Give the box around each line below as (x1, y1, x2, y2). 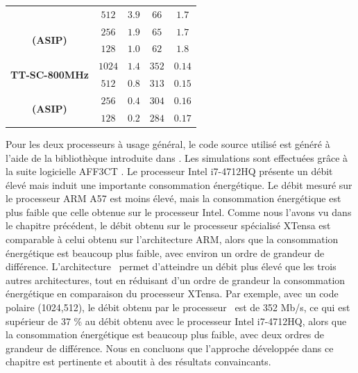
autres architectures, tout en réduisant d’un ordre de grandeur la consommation (6, 272, 346, 287)
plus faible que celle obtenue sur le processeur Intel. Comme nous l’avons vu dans (6, 204, 352, 219)
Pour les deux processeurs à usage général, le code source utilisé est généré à (6, 136, 330, 151)
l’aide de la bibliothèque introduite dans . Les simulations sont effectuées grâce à (6, 150, 348, 165)
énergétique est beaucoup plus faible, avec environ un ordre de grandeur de (6, 245, 325, 260)
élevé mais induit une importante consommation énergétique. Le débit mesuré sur (6, 177, 352, 192)
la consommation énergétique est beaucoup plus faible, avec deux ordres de (6, 327, 324, 342)
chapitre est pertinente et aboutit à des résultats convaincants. (6, 354, 271, 369)
